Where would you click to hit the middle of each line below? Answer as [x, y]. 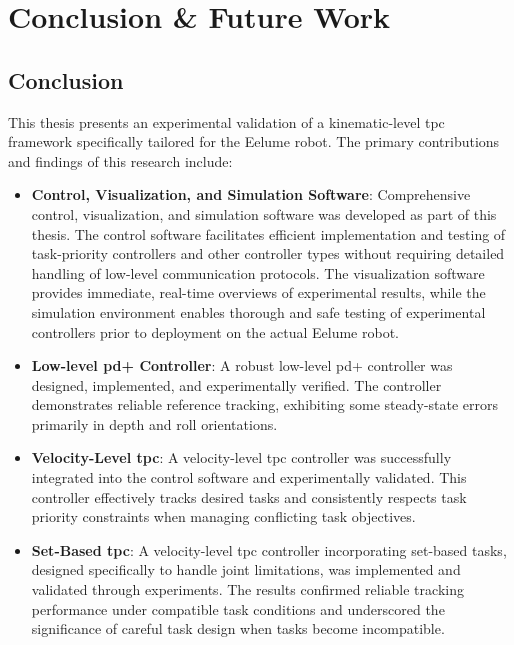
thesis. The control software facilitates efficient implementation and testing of [268, 233]
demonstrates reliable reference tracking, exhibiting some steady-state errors [265, 404]
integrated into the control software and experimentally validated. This [249, 477]
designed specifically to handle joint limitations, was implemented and [246, 569]
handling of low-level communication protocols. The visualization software [258, 272]
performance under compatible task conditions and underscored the [238, 608]
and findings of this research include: [120, 160]
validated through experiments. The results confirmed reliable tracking [247, 589]
